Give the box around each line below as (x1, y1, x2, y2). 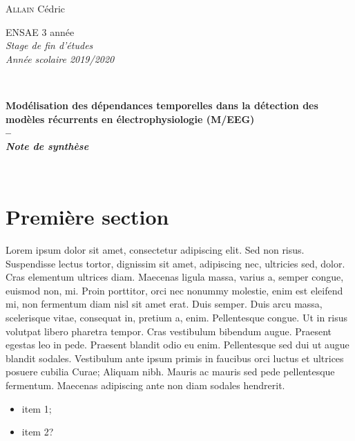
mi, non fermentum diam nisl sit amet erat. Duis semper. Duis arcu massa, (6, 297, 323, 311)
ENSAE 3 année (6, 24, 75, 39)
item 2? (21, 424, 54, 439)
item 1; (21, 401, 52, 415)
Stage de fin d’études (6, 38, 93, 53)
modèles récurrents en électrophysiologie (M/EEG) (6, 111, 255, 126)
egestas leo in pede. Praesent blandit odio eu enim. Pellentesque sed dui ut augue (6, 337, 349, 352)
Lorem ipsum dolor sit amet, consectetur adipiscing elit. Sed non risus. (6, 243, 305, 257)
